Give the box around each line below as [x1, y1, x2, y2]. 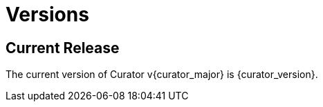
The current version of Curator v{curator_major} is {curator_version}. [6, 68, 318, 81]
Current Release [6, 39, 120, 57]
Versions [6, 3, 89, 26]
